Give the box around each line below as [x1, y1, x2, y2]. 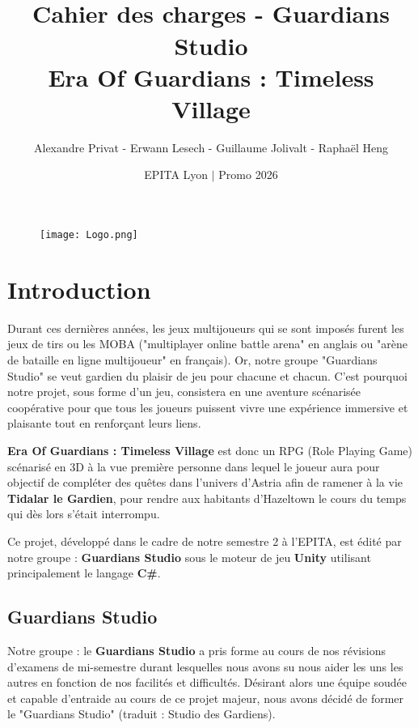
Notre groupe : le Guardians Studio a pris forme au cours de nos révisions [7, 641, 386, 658]
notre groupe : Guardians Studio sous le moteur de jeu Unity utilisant [7, 548, 371, 565]
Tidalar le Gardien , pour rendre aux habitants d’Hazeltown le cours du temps [7, 489, 407, 506]
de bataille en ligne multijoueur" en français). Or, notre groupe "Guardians [7, 351, 378, 368]
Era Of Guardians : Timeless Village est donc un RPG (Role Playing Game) [7, 442, 413, 458]
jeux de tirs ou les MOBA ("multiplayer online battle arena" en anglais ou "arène [7, 335, 408, 352]
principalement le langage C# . [7, 564, 161, 581]
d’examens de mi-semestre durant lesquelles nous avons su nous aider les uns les [7, 658, 403, 675]
